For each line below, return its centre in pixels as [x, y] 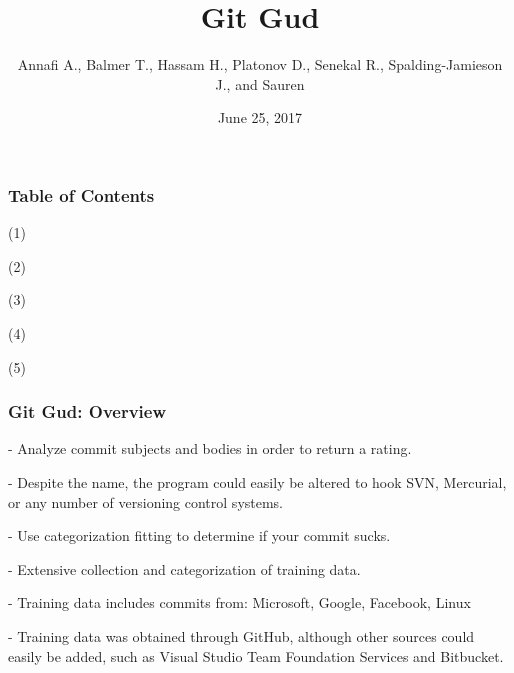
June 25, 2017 [260, 117]
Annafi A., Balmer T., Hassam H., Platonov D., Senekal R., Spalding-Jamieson [260, 64]
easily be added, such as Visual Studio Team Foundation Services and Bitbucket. [256, 655]
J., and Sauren [260, 83]
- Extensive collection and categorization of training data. [184, 568]
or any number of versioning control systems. [146, 501]
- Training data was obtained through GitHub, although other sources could [241, 635]
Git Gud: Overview [87, 411]
